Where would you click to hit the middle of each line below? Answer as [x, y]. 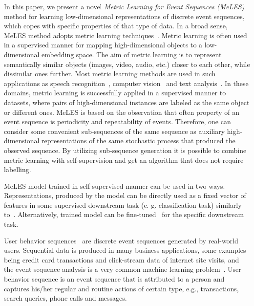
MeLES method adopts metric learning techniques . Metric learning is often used [126, 35]
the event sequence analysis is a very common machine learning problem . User [123, 269]
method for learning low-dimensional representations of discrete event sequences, [124, 16]
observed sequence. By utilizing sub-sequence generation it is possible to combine [125, 150]
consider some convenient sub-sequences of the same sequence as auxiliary [115, 131]
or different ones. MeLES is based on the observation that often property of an [122, 112]
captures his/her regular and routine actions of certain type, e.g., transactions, [121, 288]
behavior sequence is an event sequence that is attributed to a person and [114, 279]
